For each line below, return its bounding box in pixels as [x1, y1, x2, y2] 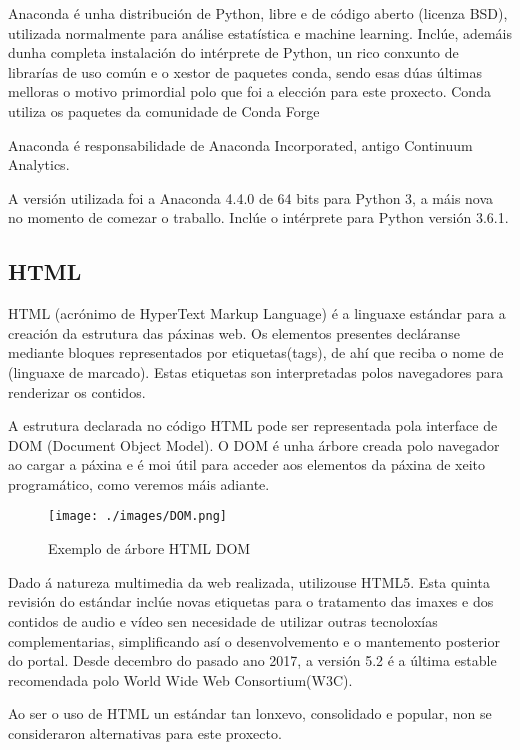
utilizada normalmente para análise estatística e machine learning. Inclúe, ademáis [8, 22, 513, 43]
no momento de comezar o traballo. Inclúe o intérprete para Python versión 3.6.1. [8, 207, 509, 228]
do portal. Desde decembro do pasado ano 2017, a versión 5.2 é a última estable [8, 650, 497, 671]
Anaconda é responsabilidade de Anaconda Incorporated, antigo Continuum [8, 134, 473, 155]
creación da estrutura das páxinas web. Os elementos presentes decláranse [8, 322, 460, 343]
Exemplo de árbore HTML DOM [48, 538, 251, 559]
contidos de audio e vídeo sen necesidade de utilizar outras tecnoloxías [8, 610, 438, 631]
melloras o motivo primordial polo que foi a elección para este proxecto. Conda [8, 81, 491, 102]
